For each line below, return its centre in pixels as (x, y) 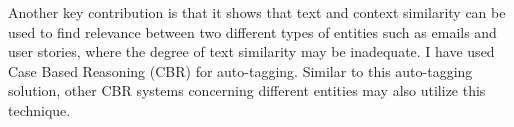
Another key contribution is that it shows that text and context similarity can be (257, 12)
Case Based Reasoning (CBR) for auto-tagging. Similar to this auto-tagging (240, 70)
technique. (39, 109)
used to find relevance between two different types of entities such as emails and (252, 31)
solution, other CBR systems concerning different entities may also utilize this (247, 90)
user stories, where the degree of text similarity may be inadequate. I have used (251, 51)
